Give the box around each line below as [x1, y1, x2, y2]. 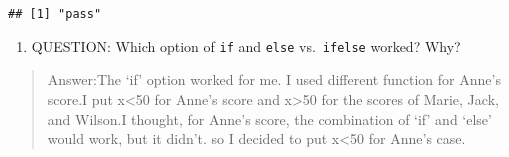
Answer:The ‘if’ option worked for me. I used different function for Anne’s [47, 69, 501, 90]
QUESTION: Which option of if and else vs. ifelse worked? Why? [31, 35, 461, 56]
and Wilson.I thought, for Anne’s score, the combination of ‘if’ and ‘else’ [47, 108, 492, 129]
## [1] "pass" [8, 7, 102, 21]
